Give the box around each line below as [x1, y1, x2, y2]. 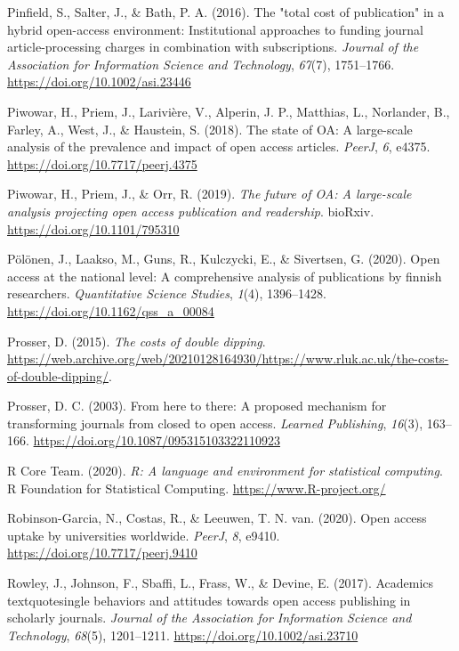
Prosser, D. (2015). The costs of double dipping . [7, 331, 266, 350]
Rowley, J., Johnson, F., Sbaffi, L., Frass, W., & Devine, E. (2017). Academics [7, 574, 434, 592]
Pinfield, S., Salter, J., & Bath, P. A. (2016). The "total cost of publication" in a [7, 3, 445, 20]
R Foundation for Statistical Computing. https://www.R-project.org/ [7, 478, 386, 497]
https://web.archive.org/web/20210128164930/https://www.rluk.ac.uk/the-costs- [7, 349, 449, 368]
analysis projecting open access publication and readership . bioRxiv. [7, 201, 374, 220]
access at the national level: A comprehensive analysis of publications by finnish [7, 266, 442, 285]
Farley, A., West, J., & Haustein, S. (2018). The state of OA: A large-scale [7, 119, 413, 138]
